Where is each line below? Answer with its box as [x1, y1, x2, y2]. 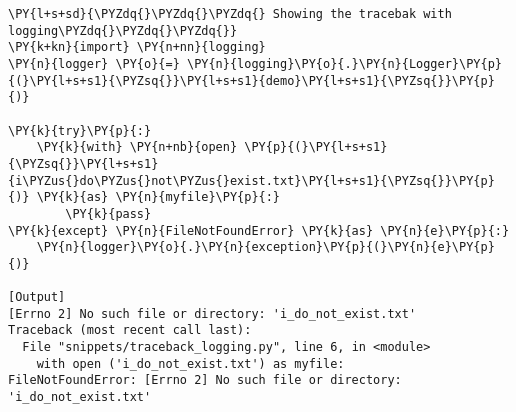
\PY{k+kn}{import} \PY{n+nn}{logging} [8, 40, 266, 55]
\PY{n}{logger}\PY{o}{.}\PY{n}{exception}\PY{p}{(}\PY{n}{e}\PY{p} [36, 240, 495, 255]
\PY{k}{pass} [65, 206, 152, 221]
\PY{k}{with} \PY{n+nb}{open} [36, 140, 238, 155]
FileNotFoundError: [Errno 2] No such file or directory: [8, 373, 402, 388]
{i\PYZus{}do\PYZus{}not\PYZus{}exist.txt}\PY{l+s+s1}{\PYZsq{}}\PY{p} [8, 173, 495, 188]
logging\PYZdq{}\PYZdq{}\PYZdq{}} [8, 23, 238, 38]
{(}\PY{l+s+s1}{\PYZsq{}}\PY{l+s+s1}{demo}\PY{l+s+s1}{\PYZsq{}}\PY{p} [8, 73, 495, 88]
